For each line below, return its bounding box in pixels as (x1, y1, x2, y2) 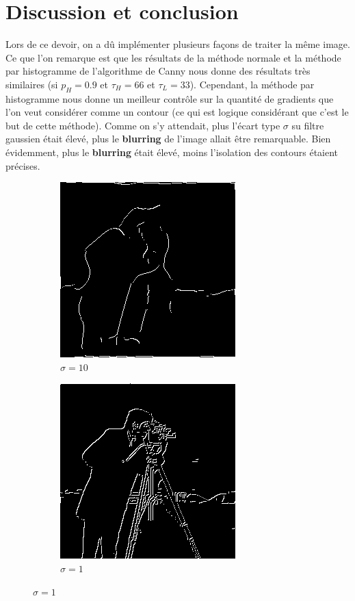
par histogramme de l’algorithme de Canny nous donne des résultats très (5, 64, 311, 78)
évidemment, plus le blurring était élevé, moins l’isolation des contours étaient (5, 145, 339, 159)
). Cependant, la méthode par (189, 77, 315, 91)
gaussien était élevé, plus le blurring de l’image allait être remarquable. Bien (5, 131, 331, 146)
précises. (5, 158, 40, 172)
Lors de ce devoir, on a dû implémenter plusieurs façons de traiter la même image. (5, 37, 350, 51)
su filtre (291, 118, 324, 132)
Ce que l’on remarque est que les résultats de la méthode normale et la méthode (5, 50, 341, 64)
